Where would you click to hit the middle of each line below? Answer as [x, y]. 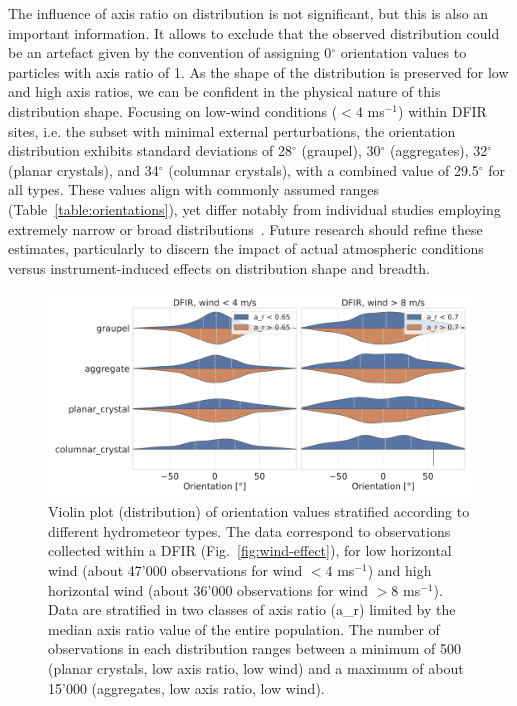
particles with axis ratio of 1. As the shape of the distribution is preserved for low [258, 71]
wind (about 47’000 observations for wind [175, 570]
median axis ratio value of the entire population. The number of [244, 628]
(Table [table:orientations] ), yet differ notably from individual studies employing [254, 208]
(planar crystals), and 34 [83, 169]
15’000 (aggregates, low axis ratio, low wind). [186, 687]
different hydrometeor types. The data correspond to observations [249, 530]
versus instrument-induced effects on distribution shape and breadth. [219, 267]
